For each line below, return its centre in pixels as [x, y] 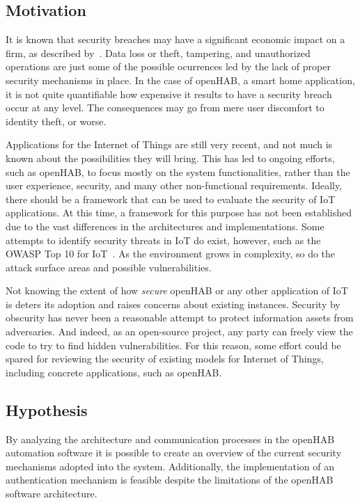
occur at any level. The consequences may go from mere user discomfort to [165, 107]
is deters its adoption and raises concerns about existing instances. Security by [173, 304]
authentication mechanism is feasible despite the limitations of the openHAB [170, 480]
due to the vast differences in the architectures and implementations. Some [165, 226]
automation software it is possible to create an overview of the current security [174, 453]
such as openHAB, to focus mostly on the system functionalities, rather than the [178, 171]
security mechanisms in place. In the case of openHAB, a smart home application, [180, 80]
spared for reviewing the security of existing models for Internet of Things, [165, 359]
